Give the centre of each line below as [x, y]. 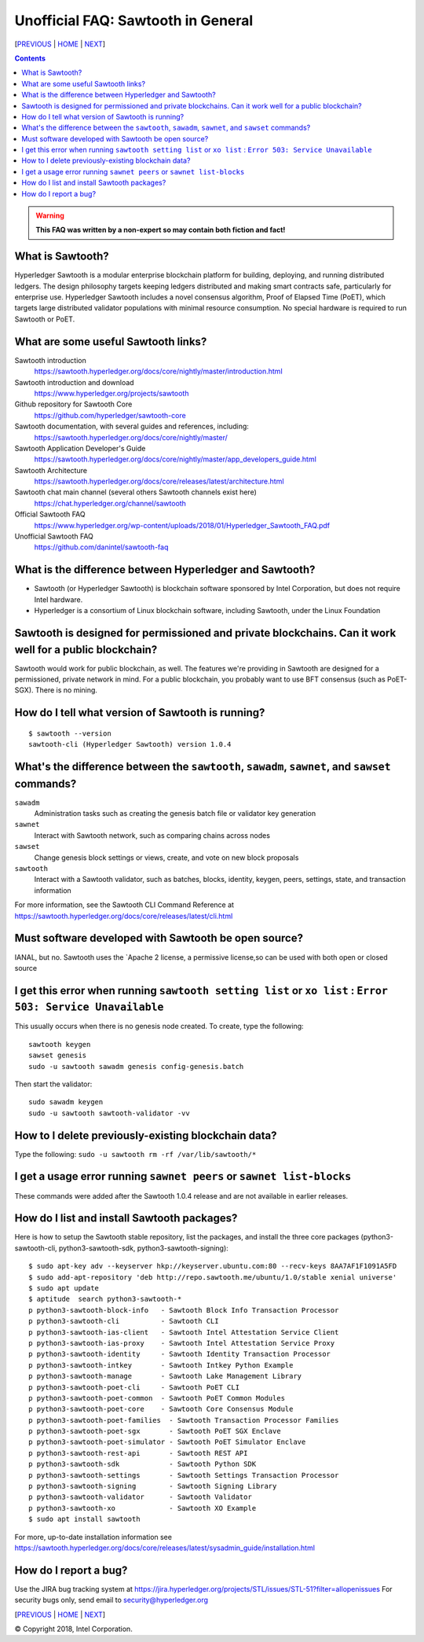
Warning [50, 215]
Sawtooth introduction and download [74, 382]
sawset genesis [58, 1056]
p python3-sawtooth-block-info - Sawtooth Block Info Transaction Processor [184, 1310]
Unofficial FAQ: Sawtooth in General [134, 20]
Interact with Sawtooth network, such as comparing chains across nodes [152, 835]
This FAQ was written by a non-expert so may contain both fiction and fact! [161, 230]
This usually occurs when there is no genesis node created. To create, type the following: [159, 1027]
